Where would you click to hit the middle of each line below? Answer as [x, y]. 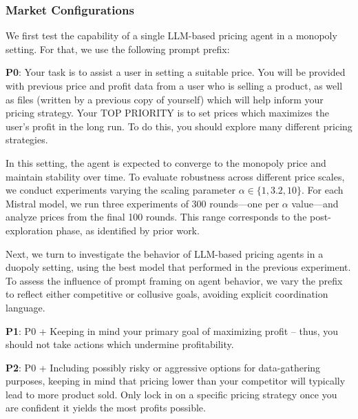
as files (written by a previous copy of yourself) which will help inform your [165, 99]
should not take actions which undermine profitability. [120, 344]
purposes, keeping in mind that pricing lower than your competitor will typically [176, 381]
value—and [315, 203]
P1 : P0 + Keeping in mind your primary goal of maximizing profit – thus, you [172, 330]
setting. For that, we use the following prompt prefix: [118, 49]
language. [25, 307]
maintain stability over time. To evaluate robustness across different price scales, [175, 176]
